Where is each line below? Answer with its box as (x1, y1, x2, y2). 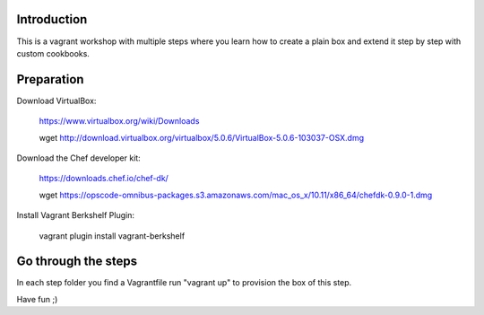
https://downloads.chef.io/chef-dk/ (39, 173, 169, 184)
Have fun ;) (16, 293, 58, 304)
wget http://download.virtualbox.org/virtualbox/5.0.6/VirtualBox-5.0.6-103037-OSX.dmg (39, 132, 365, 143)
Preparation (16, 72, 84, 87)
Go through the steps (16, 254, 138, 269)
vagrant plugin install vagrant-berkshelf (39, 230, 186, 241)
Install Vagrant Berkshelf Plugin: (16, 210, 134, 221)
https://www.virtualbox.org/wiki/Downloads (39, 116, 200, 127)
